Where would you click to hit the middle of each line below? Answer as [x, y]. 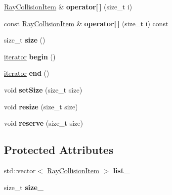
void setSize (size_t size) [43, 89]
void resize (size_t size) [41, 106]
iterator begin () [30, 56]
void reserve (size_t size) [43, 123]
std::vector [20, 170]
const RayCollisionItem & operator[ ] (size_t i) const [86, 23]
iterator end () [27, 73]
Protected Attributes [59, 150]
